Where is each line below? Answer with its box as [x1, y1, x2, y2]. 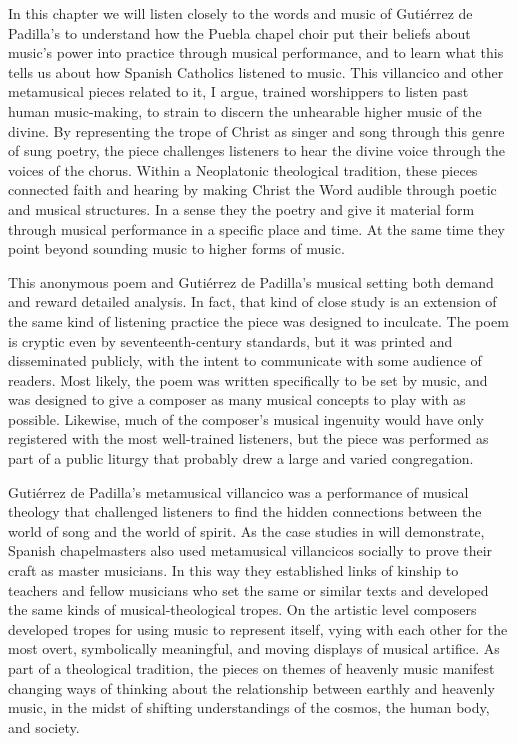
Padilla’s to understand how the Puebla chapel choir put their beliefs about [8, 22, 471, 43]
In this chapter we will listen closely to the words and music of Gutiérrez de [8, 3, 473, 23]
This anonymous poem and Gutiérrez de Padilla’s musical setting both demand [8, 271, 494, 292]
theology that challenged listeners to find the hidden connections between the [8, 501, 482, 522]
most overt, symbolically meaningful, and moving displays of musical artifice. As [8, 638, 500, 659]
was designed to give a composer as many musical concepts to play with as [8, 389, 466, 410]
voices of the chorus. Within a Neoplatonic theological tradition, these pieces [8, 159, 478, 180]
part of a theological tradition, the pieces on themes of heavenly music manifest [8, 658, 495, 678]
